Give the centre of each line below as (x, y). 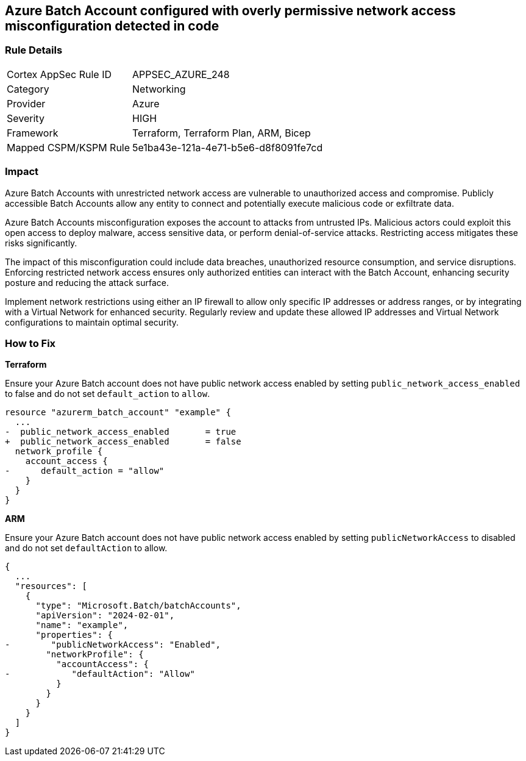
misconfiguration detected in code (112, 26)
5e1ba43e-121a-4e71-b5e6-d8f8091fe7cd (228, 147)
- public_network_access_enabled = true (121, 432)
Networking (159, 89)
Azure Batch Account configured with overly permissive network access (230, 11)
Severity (26, 118)
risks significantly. (41, 243)
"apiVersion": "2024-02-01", (105, 616)
